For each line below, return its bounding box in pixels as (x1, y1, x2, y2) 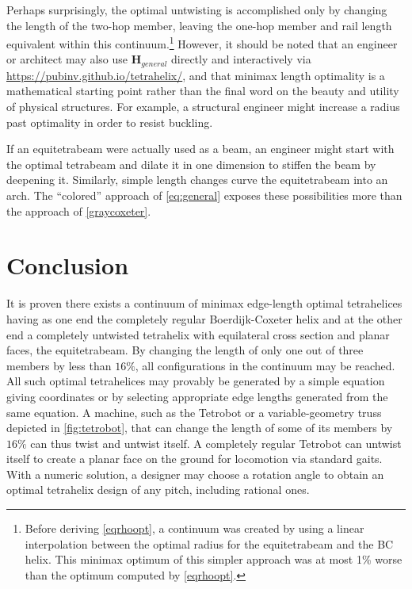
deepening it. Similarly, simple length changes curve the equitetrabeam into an (6, 171, 388, 188)
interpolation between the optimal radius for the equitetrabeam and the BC (25, 535, 394, 552)
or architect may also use (6, 51, 128, 67)
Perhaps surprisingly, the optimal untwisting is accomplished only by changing (6, 2, 387, 17)
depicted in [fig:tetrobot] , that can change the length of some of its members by (6, 419, 393, 436)
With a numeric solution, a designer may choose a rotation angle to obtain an (6, 465, 384, 482)
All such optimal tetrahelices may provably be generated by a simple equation (6, 373, 385, 389)
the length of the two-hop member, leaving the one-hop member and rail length (6, 17, 392, 33)
